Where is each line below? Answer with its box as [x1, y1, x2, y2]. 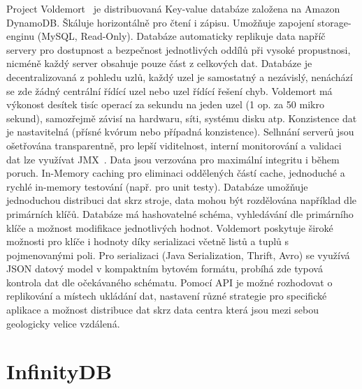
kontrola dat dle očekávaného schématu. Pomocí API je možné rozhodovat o [6, 274, 333, 289]
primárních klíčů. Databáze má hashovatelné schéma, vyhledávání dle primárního [6, 206, 354, 221]
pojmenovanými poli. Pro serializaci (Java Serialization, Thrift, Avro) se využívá [6, 247, 350, 262]
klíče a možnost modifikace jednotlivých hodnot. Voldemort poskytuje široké [6, 220, 333, 235]
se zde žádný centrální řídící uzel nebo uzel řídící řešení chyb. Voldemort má [6, 83, 333, 98]
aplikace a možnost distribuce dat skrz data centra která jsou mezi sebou [6, 302, 319, 317]
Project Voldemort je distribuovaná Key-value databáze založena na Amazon [6, 1, 340, 15]
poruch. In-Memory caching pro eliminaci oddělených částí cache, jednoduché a [6, 166, 345, 180]
